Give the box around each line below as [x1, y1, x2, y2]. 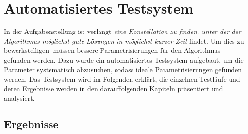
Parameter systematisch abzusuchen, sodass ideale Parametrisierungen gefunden [4, 64, 242, 74]
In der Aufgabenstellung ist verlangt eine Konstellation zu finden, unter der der [4, 26, 241, 36]
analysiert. [4, 93, 35, 103]
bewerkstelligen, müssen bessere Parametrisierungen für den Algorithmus [4, 45, 221, 55]
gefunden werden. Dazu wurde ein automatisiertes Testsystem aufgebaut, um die [4, 54, 244, 65]
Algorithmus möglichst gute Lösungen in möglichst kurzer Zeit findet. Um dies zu [4, 35, 244, 46]
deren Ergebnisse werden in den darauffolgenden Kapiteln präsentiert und [4, 83, 223, 93]
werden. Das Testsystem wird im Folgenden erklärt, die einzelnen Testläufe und [4, 74, 240, 84]
